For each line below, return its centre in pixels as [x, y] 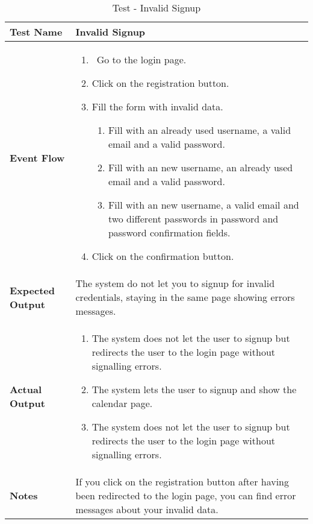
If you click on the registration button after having [182, 481]
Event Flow [37, 158]
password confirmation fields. [169, 232]
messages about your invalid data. [147, 509]
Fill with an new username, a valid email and [203, 205]
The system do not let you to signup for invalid [175, 283]
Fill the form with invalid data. [157, 106]
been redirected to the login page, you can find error [186, 495]
